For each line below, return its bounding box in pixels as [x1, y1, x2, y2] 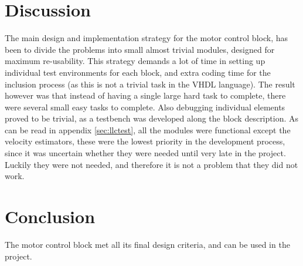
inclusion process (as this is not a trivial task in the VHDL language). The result [5, 78, 295, 90]
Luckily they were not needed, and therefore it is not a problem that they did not [5, 158, 298, 170]
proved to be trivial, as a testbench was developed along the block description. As [5, 112, 298, 124]
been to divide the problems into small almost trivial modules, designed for [5, 43, 275, 55]
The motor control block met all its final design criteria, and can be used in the [5, 238, 290, 250]
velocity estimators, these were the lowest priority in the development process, [5, 135, 285, 147]
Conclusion [5, 204, 96, 228]
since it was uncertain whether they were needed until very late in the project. [5, 147, 286, 159]
